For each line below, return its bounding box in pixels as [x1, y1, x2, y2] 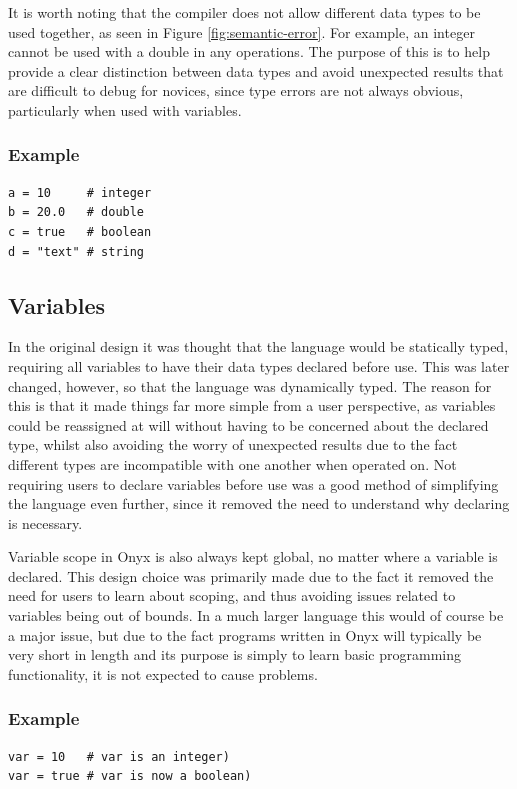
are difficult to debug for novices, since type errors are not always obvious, [8, 80, 464, 101]
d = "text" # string [8, 244, 145, 259]
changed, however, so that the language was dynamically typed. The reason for [8, 375, 492, 396]
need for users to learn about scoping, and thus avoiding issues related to [8, 585, 456, 606]
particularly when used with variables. [8, 99, 242, 120]
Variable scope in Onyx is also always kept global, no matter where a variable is [8, 546, 498, 567]
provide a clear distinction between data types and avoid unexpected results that [8, 60, 504, 81]
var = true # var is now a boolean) [8, 769, 252, 784]
